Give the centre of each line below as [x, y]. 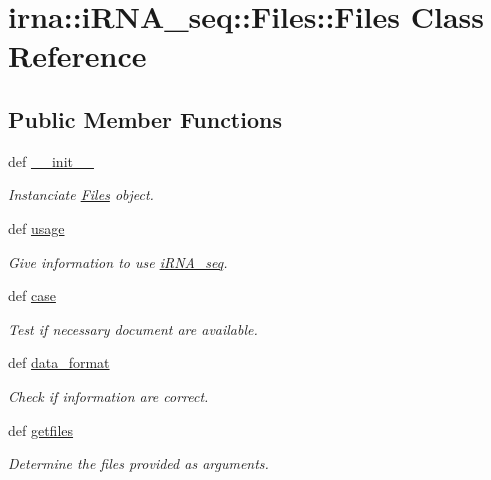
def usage [36, 227]
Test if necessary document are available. [133, 328]
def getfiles [41, 429]
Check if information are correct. [108, 395]
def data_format [59, 362]
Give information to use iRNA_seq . [118, 261]
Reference [77, 55]
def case [32, 295]
